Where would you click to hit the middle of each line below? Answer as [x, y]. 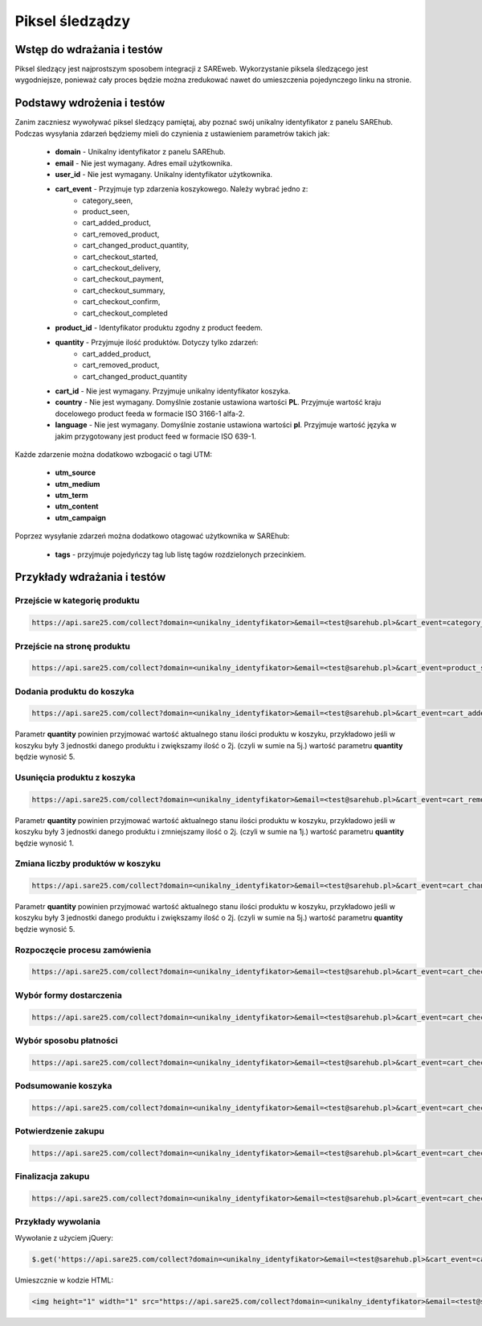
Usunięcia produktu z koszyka [75, 778]
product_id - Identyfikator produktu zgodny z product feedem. [159, 327]
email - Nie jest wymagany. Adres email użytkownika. [144, 163]
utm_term [71, 496]
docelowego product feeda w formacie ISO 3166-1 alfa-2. [150, 414]
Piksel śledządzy [72, 21]
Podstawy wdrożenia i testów [90, 103]
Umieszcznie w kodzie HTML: [64, 1280]
